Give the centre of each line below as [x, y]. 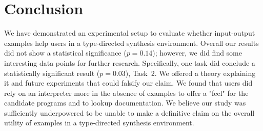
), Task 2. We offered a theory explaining [190, 73]
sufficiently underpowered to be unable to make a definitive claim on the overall [129, 112]
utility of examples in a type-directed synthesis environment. [99, 123]
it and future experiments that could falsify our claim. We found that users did [128, 83]
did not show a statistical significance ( [65, 53]
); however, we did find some [197, 53]
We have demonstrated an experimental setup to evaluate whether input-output [130, 33]
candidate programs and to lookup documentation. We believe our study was [125, 103]
